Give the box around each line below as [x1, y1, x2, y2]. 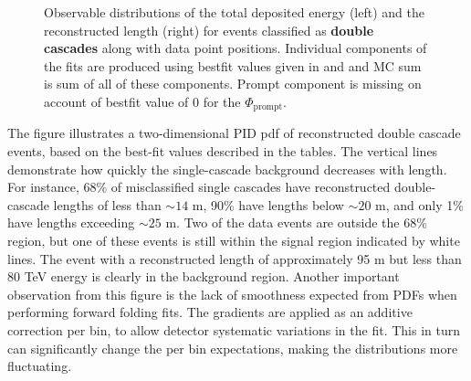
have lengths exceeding [7, 213, 135, 232]
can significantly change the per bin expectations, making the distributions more [7, 338, 458, 357]
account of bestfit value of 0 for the [44, 91, 241, 111]
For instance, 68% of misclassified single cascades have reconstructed [7, 177, 391, 196]
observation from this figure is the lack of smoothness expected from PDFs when [7, 284, 457, 303]
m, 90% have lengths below [192, 195, 344, 214]
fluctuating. [7, 356, 72, 376]
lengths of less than [53, 195, 162, 214]
